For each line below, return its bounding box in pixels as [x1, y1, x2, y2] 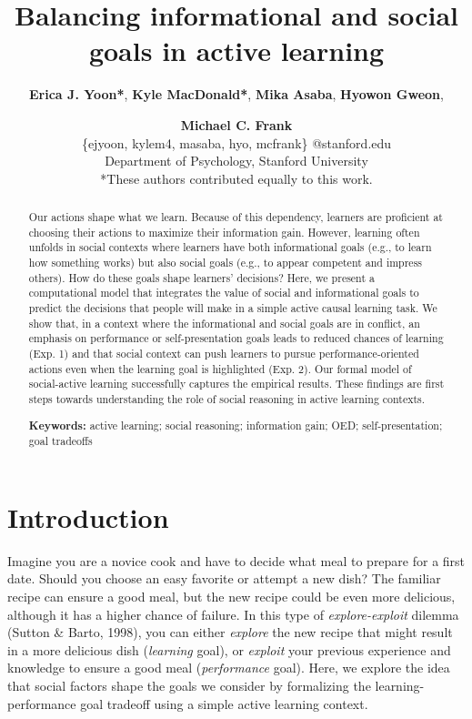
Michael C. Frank [180, 115, 293, 134]
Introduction [7, 498, 169, 535]
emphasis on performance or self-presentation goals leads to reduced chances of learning [28, 330, 444, 346]
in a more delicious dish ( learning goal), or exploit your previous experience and [7, 640, 451, 659]
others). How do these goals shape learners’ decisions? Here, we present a [28, 269, 375, 285]
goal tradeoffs [28, 433, 93, 449]
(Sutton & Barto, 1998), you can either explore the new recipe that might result [7, 623, 453, 642]
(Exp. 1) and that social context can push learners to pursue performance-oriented [28, 345, 419, 360]
